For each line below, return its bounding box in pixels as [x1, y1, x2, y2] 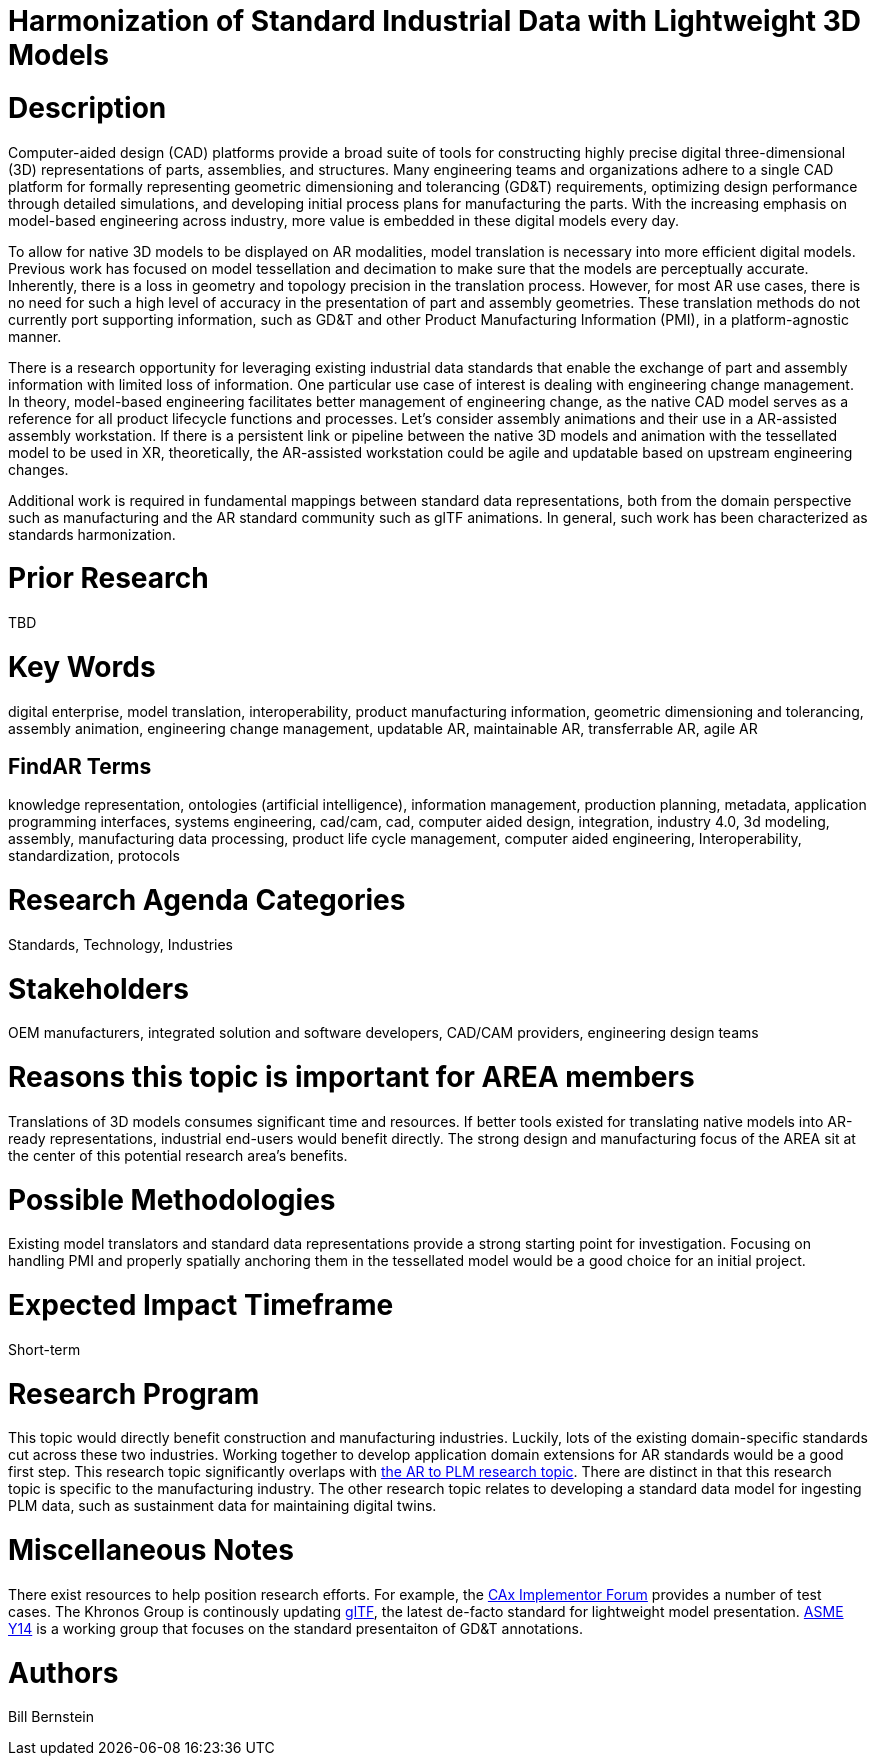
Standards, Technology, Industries [8, 935, 234, 953]
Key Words [8, 649, 156, 684]
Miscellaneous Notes [8, 1533, 294, 1568]
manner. [8, 327, 62, 345]
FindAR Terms [8, 753, 152, 779]
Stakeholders [8, 971, 189, 1006]
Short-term [8, 1340, 81, 1358]
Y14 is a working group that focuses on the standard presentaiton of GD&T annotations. [8, 1619, 583, 1637]
